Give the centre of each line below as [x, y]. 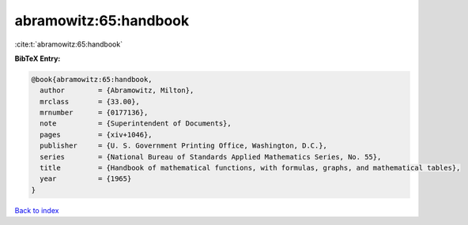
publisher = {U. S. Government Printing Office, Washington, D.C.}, [184, 146]
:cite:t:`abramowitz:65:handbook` [68, 44]
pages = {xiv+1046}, [96, 135]
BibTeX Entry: [38, 58]
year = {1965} [86, 179]
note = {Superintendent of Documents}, [136, 124]
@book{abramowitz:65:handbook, [92, 79]
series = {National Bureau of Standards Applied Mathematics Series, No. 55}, [211, 157]
